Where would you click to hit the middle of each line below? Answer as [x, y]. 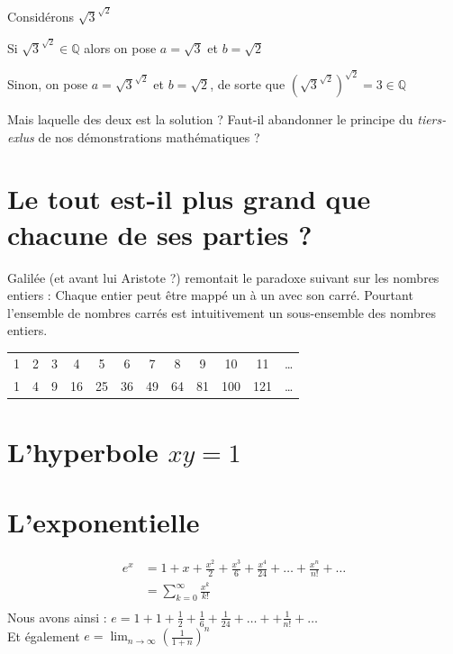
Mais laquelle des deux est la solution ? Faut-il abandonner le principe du [210, 119]
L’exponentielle [104, 522]
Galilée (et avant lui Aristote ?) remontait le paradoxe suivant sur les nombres [223, 277]
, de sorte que [248, 84]
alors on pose [120, 47]
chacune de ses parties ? [160, 234]
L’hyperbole [83, 451]
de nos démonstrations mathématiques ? [149, 136]
